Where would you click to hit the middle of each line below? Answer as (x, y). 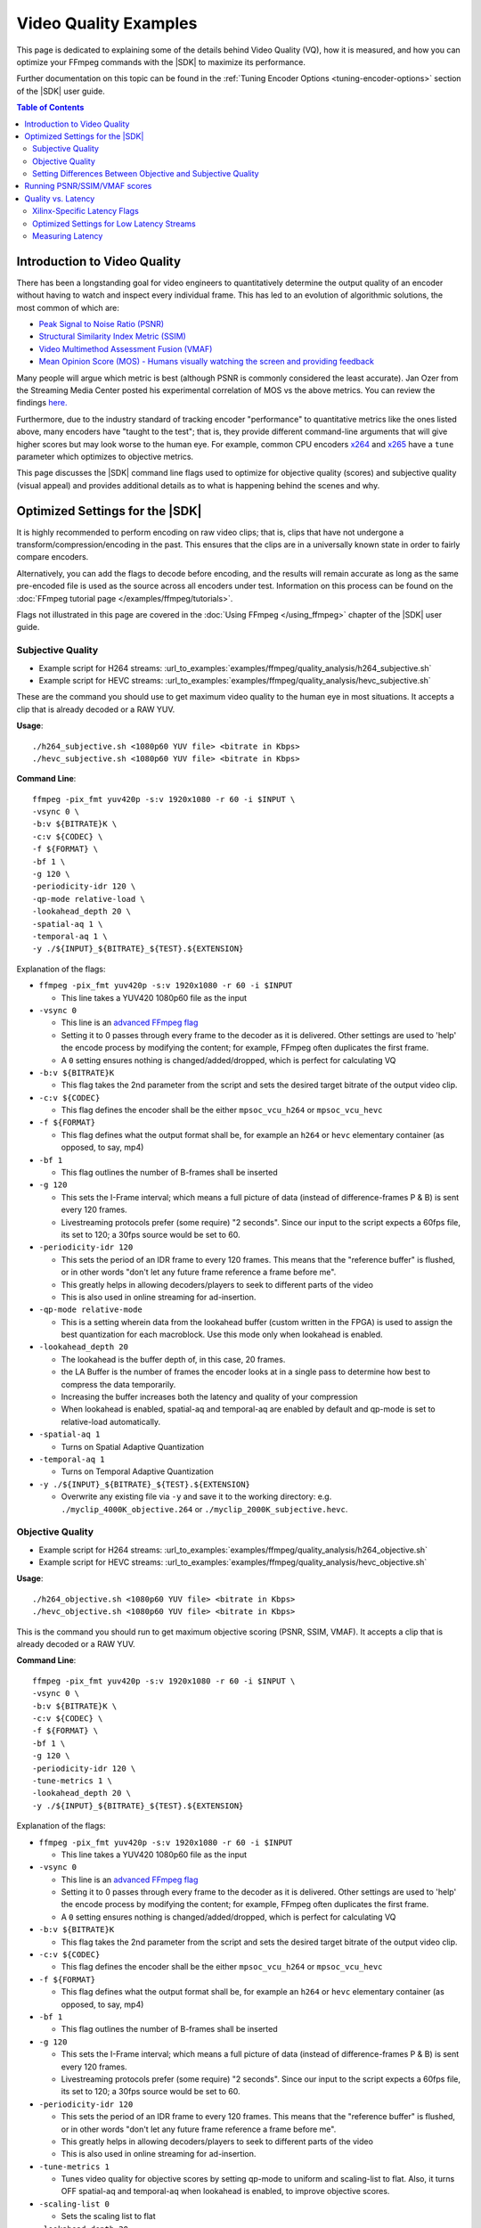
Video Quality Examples (107, 23)
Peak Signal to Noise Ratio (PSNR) (102, 324)
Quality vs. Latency (60, 198)
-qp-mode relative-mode (90, 1310)
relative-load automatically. (111, 1421)
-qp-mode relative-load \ (89, 899)
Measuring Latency (68, 236)
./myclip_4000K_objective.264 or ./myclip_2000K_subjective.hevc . (204, 1509)
